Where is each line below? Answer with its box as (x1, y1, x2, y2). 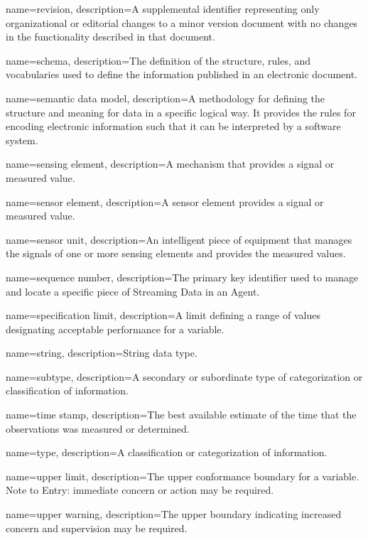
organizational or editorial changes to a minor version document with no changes (6, 15, 358, 30)
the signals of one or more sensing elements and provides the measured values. (6, 246, 346, 261)
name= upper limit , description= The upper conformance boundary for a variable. (6, 468, 359, 483)
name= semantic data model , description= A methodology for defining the (6, 90, 325, 105)
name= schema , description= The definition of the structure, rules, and (6, 53, 311, 67)
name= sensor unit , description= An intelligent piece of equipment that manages (6, 232, 352, 247)
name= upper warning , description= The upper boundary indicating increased (6, 507, 342, 522)
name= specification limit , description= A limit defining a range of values (6, 308, 320, 323)
